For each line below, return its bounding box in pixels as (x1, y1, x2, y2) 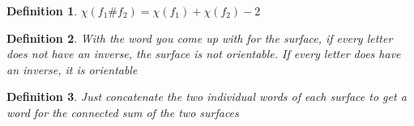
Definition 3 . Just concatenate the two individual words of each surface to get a (6, 88, 407, 105)
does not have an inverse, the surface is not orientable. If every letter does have (6, 45, 401, 62)
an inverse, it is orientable (6, 61, 138, 78)
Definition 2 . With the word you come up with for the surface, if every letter (6, 29, 393, 46)
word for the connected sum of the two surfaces (6, 103, 239, 120)
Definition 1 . (6, 2, 78, 19)
